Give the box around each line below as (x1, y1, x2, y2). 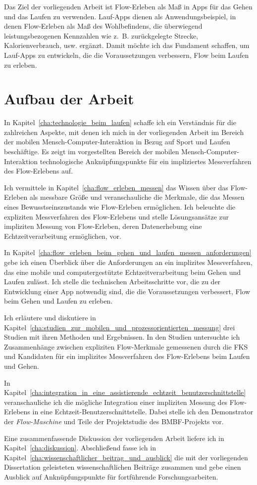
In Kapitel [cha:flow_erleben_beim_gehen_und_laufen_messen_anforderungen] (4, 247, 252, 258)
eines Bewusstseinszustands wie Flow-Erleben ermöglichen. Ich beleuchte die (4, 202, 236, 212)
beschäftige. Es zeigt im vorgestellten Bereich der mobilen (4, 146, 179, 157)
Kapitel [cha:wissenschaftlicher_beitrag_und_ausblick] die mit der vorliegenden (4, 452, 248, 462)
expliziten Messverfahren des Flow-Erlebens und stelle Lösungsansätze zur (4, 211, 229, 221)
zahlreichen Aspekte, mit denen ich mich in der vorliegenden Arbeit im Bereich (4, 127, 244, 137)
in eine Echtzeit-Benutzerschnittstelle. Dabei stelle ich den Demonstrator (32, 406, 254, 417)
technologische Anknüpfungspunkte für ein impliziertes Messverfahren (40, 156, 252, 166)
